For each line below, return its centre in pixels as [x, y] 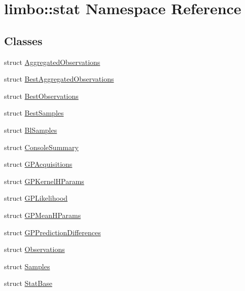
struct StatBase [28, 283]
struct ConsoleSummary [41, 147]
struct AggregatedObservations [52, 62]
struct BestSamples [34, 113]
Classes [23, 40]
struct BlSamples [31, 130]
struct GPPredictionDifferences [52, 232]
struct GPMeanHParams [43, 215]
